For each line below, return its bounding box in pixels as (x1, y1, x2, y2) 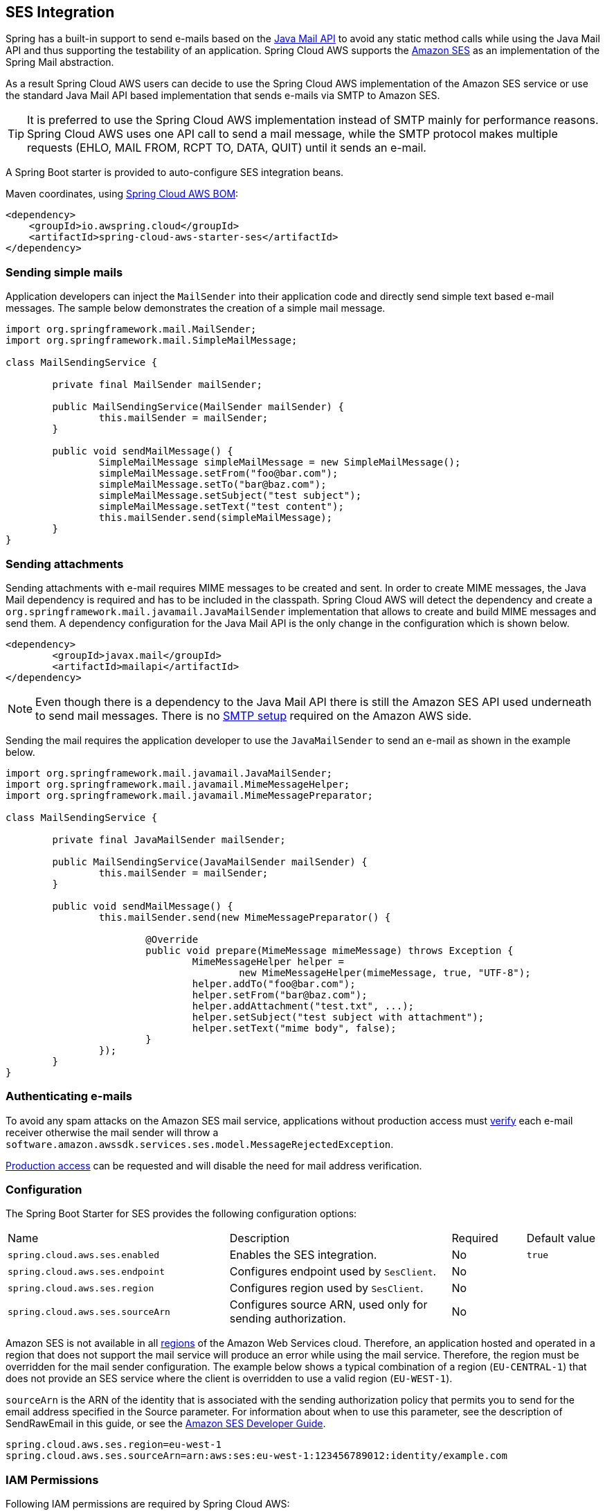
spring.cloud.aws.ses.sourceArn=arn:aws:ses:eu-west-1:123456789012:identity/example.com (6, 1450, 507, 1462)
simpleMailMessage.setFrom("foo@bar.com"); (98, 468, 338, 479)
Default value (526, 1231, 596, 1246)
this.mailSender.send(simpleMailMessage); (98, 512, 333, 524)
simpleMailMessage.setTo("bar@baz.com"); (98, 479, 327, 491)
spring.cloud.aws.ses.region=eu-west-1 (6, 1439, 222, 1451)
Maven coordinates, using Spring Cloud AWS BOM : (6, 188, 239, 200)
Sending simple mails (6, 265, 123, 279)
